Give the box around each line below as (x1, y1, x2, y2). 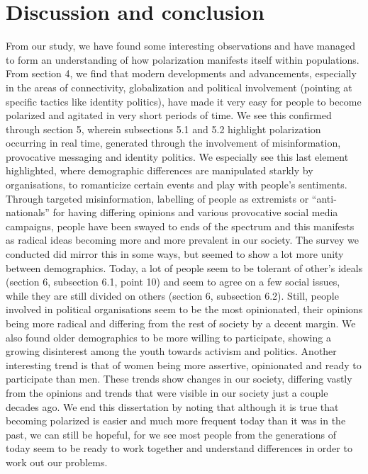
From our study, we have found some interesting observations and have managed (6, 38, 356, 53)
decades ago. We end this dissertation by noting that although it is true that (6, 399, 339, 414)
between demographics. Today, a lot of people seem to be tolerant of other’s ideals (6, 260, 363, 275)
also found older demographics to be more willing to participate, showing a (6, 329, 331, 344)
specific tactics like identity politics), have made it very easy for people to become (6, 94, 362, 108)
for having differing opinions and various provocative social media (52, 205, 338, 220)
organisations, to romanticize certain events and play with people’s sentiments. (6, 177, 347, 192)
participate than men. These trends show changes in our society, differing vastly (6, 371, 352, 386)
